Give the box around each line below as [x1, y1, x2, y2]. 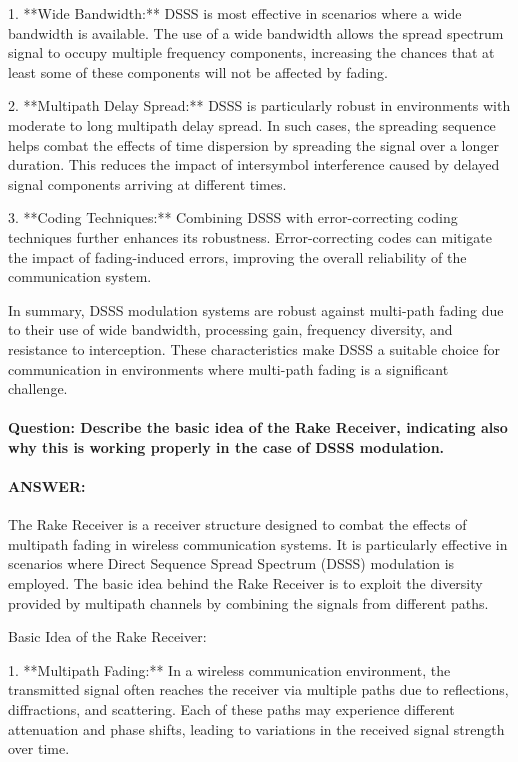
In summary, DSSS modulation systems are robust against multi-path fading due [8, 299, 504, 320]
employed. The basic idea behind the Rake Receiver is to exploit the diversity [8, 573, 483, 594]
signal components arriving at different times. [8, 173, 287, 194]
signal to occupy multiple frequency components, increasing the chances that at [8, 42, 495, 63]
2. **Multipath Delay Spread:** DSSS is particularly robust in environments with [8, 95, 511, 116]
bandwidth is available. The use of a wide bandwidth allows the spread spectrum [8, 22, 504, 43]
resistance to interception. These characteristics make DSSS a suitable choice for [8, 338, 500, 359]
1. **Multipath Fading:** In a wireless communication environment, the [8, 659, 451, 680]
